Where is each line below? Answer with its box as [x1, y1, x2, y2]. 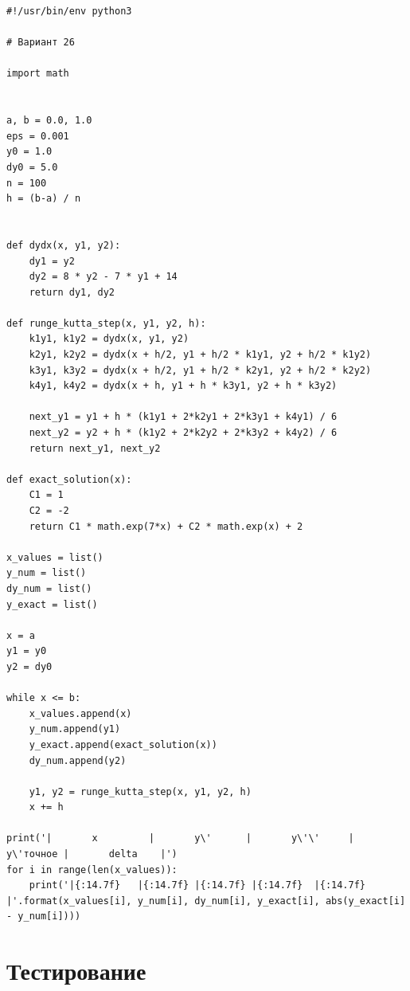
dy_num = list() [6, 582, 92, 594]
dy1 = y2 [29, 255, 75, 267]
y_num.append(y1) [29, 723, 121, 735]
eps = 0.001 [6, 130, 69, 142]
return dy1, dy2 [29, 286, 115, 298]
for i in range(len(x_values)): [6, 864, 178, 875]
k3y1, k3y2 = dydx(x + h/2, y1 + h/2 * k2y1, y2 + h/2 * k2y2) [29, 364, 372, 376]
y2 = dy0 [6, 660, 53, 672]
